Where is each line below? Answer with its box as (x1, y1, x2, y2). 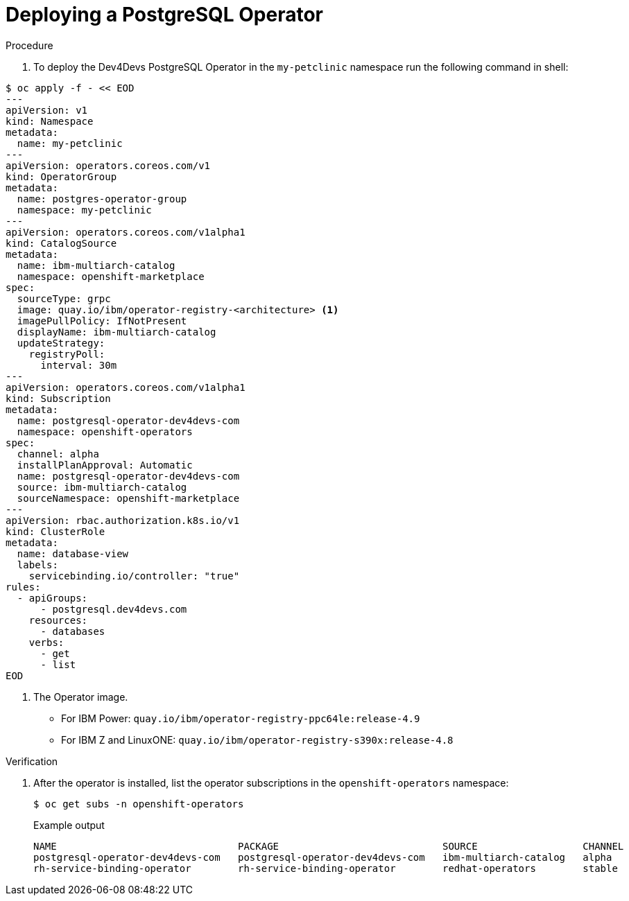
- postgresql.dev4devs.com (40, 603, 187, 615)
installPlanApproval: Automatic (17, 459, 193, 471)
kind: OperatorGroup (6, 170, 117, 182)
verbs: (28, 636, 64, 648)
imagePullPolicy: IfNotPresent (17, 315, 187, 326)
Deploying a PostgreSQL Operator (6, 3, 324, 26)
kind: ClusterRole (6, 525, 105, 537)
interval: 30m (40, 359, 117, 371)
